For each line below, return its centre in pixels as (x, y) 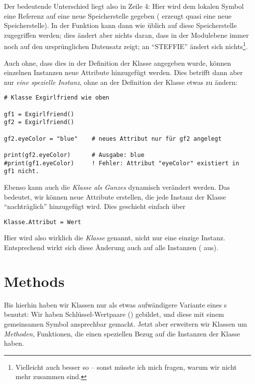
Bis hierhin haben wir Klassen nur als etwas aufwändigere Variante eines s (115, 304)
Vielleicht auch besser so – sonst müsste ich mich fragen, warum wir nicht (126, 367)
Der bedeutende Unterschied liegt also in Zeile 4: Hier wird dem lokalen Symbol (124, 6)
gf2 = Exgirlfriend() (39, 122)
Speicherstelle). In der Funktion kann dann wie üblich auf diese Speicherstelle (120, 25)
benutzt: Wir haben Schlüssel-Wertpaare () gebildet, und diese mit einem (114, 314)
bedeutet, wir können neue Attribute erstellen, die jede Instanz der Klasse (115, 196)
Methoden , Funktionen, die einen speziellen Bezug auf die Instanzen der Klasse (122, 333)
